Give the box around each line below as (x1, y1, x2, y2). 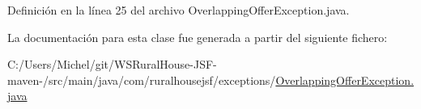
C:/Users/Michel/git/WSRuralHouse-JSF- (7, 56, 217, 73)
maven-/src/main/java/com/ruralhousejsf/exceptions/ (7, 71, 276, 88)
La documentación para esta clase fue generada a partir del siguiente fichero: (7, 28, 388, 45)
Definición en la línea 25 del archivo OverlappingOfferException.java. (7, 2, 350, 18)
